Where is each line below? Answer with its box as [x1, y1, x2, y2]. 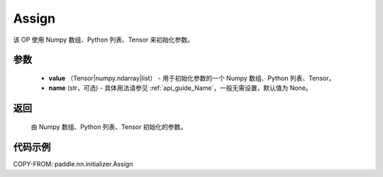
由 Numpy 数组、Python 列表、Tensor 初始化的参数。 [30, 122, 187, 131]
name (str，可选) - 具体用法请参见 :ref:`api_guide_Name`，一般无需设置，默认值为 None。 [48, 84, 312, 92]
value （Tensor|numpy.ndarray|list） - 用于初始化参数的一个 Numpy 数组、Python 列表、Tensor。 [48, 74, 335, 82]
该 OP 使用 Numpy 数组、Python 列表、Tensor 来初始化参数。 [13, 35, 194, 44]
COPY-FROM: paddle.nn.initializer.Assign [13, 159, 133, 168]
